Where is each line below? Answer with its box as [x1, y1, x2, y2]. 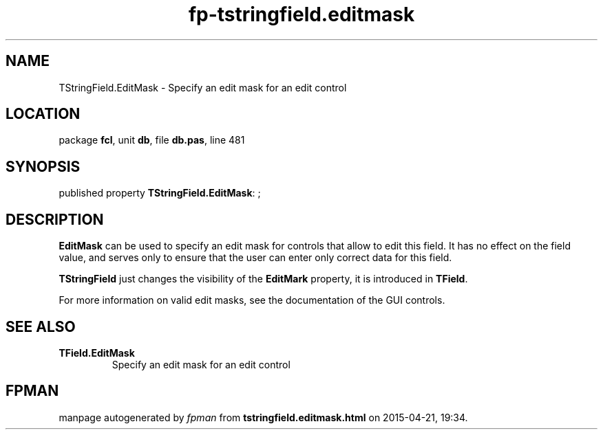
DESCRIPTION [6, 210, 104, 228]
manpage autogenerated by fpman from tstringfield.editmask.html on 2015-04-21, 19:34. [59, 411, 468, 423]
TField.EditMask [59, 346, 135, 359]
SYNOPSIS [6, 157, 81, 175]
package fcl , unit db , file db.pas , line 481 [59, 134, 245, 146]
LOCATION [6, 105, 81, 123]
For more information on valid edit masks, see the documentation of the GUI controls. [59, 294, 445, 306]
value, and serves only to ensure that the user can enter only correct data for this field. [59, 252, 452, 264]
